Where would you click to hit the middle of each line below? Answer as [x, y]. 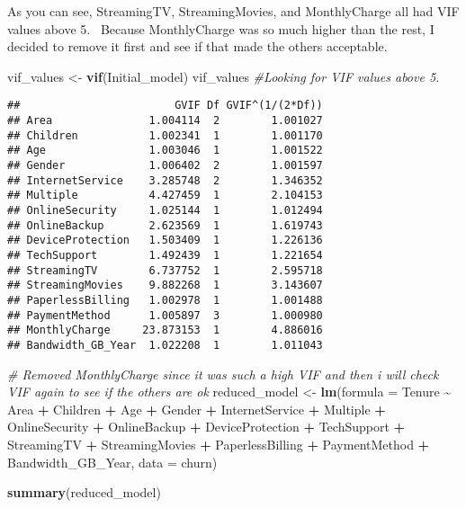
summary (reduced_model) [84, 492]
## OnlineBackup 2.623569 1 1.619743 [165, 225]
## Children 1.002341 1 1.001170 [165, 135]
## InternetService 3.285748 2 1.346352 [165, 180]
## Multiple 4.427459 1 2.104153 [165, 196]
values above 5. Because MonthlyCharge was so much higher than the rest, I [221, 28]
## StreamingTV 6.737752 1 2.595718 [165, 270]
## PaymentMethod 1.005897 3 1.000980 [165, 315]
